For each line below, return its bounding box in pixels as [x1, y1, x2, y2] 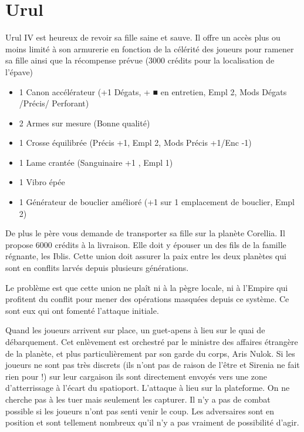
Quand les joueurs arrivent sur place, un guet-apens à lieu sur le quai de [5, 324, 265, 336]
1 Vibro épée [19, 176, 65, 188]
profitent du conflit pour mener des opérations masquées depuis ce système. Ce [5, 293, 289, 305]
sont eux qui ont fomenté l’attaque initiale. [5, 304, 159, 316]
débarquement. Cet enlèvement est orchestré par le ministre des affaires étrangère [5, 336, 298, 347]
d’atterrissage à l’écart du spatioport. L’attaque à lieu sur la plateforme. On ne [5, 381, 290, 394]
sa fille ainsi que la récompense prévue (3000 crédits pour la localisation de [5, 54, 275, 66]
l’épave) [5, 65, 33, 78]
